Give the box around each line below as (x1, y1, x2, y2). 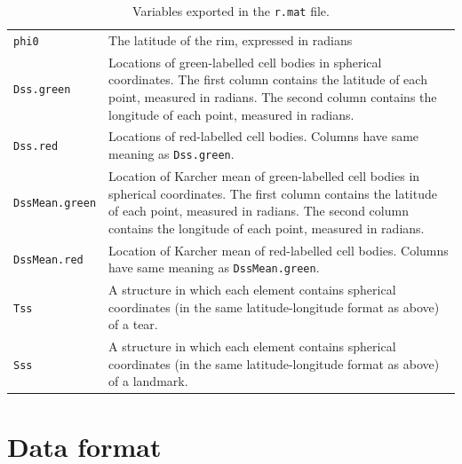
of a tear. (108, 315, 158, 334)
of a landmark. (108, 372, 188, 390)
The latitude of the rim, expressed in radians (108, 30, 353, 49)
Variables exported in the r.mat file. (132, 2, 330, 20)
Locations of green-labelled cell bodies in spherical (108, 52, 382, 71)
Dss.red (13, 140, 59, 153)
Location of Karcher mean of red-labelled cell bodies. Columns (108, 240, 449, 259)
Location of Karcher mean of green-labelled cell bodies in (108, 166, 420, 185)
